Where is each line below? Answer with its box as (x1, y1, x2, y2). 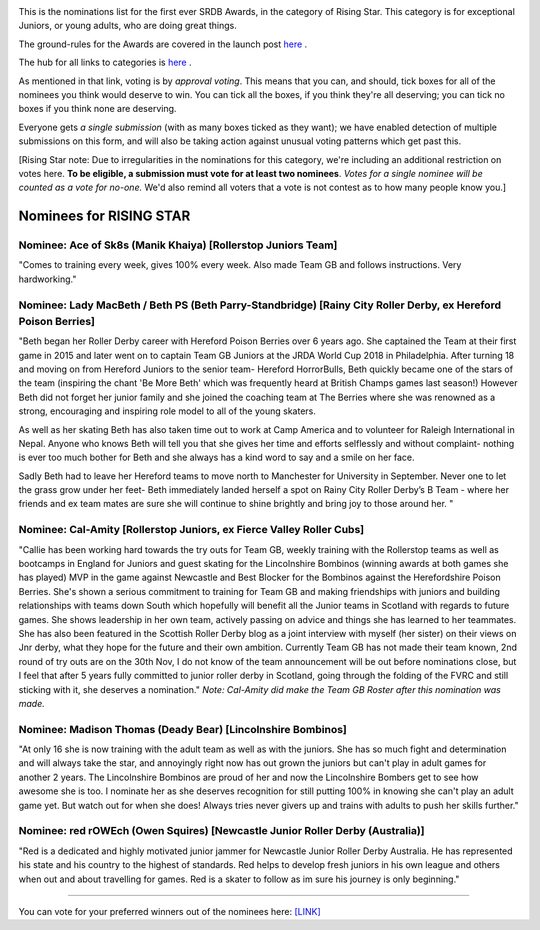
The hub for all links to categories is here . (18, 56, 192, 69)
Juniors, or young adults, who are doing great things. (18, 20, 237, 32)
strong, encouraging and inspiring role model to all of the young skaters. (18, 405, 317, 417)
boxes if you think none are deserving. (18, 103, 177, 115)
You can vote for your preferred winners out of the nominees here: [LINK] (18, 905, 322, 917)
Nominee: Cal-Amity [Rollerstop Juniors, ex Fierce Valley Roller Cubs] (18, 523, 365, 537)
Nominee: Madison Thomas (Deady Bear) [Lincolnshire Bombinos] (18, 722, 347, 736)
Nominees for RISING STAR (18, 208, 191, 225)
